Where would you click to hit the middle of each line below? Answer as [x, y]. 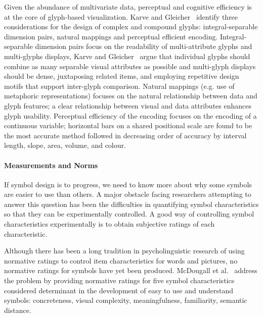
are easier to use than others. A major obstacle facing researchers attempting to [128, 194]
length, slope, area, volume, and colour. [65, 145]
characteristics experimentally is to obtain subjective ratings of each [109, 224]
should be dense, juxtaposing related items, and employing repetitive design [122, 76]
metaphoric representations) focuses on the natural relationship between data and [131, 96]
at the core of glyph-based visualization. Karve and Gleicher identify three [121, 16]
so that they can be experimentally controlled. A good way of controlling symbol [129, 214]
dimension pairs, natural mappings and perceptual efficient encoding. [111, 36]
